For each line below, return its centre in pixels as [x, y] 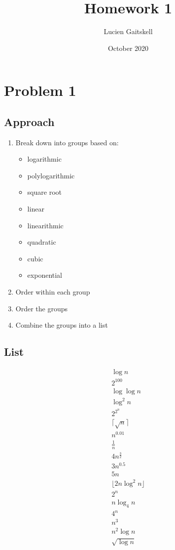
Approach [29, 121]
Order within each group [53, 292]
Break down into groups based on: [67, 142]
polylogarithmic [51, 175]
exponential [45, 275]
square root [44, 192]
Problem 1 [40, 90]
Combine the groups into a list [62, 325]
